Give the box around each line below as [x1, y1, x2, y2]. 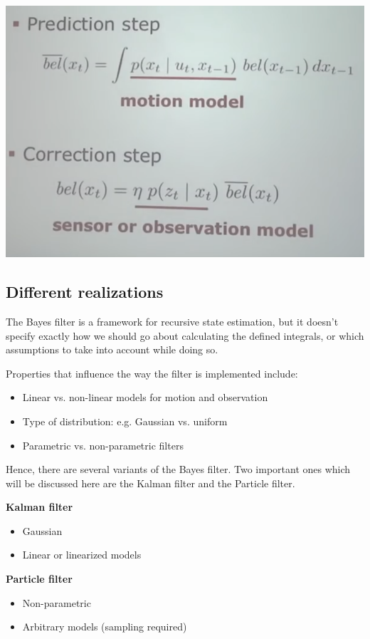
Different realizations [6, 281, 164, 303]
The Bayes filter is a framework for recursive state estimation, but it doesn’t [6, 313, 339, 328]
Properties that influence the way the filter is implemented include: [6, 365, 298, 380]
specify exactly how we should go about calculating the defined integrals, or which [6, 328, 364, 343]
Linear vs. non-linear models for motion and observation [22, 390, 268, 405]
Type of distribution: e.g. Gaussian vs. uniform [22, 413, 228, 428]
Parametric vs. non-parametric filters [22, 437, 184, 452]
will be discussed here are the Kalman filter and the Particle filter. [6, 475, 295, 490]
